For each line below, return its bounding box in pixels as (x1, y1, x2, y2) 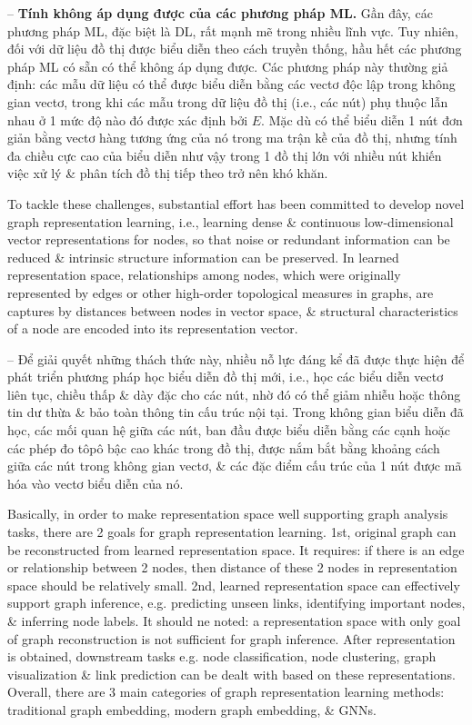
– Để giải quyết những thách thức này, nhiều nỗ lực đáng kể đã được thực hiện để (7, 349, 465, 368)
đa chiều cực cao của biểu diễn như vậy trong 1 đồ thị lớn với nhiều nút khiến (7, 145, 442, 164)
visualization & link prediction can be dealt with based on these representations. (7, 664, 456, 683)
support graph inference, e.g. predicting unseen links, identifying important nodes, (7, 593, 466, 612)
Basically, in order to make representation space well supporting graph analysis (7, 504, 448, 523)
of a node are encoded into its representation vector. (7, 319, 298, 338)
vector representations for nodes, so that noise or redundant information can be (7, 230, 450, 249)
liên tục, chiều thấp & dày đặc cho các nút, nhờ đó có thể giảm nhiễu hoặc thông (7, 384, 461, 403)
